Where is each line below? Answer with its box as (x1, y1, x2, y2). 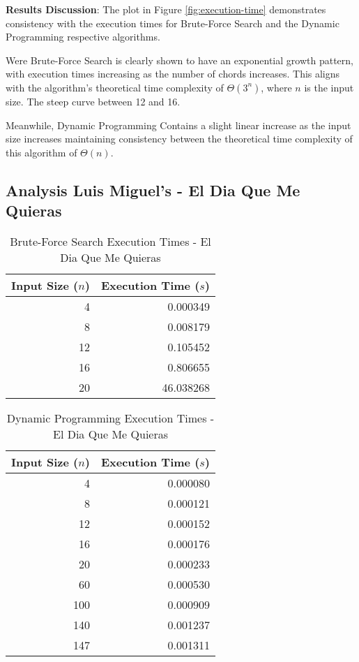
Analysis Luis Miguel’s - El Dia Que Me (6, 179, 300, 200)
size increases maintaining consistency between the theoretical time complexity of (6, 131, 353, 146)
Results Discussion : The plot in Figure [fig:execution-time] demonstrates (6, 2, 326, 16)
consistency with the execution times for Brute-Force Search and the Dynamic (6, 15, 339, 30)
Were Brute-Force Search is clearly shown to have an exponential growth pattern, (6, 52, 353, 67)
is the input (304, 80, 354, 94)
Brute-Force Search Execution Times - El (10, 233, 211, 249)
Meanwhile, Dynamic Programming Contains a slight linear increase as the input (6, 117, 351, 132)
